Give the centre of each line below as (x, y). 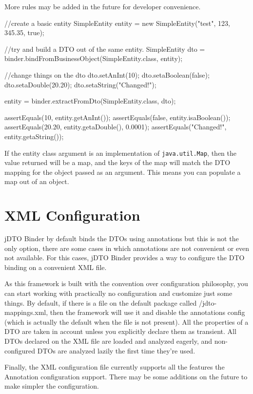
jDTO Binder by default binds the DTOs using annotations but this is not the (122, 238)
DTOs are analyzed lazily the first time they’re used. (116, 350)
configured (20, 350)
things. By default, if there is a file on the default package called (101, 302)
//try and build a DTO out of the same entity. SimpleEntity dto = (105, 49)
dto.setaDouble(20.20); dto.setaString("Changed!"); (80, 84)
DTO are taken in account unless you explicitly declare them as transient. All (120, 331)
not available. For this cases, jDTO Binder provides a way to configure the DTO (125, 258)
